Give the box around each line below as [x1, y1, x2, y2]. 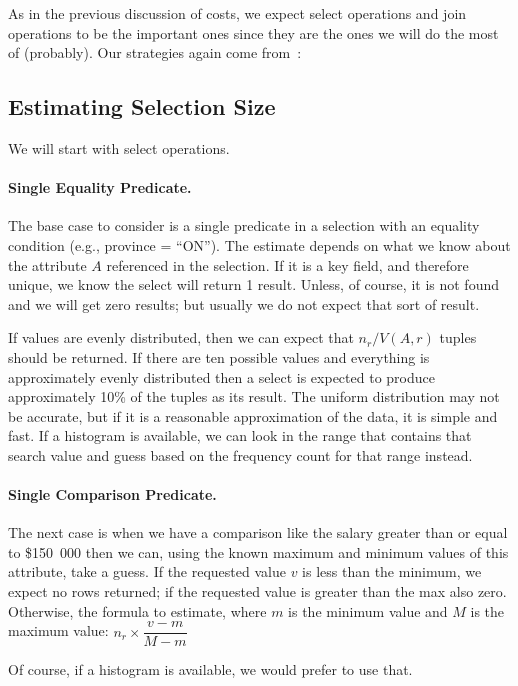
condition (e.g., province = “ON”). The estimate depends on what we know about [8, 234, 511, 255]
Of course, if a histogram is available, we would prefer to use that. [8, 659, 413, 680]
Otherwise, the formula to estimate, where [8, 600, 267, 621]
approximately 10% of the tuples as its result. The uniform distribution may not [8, 386, 500, 407]
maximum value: [8, 620, 109, 641]
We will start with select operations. [8, 137, 230, 158]
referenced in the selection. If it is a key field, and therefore [106, 254, 469, 275]
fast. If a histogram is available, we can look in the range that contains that [8, 425, 472, 446]
